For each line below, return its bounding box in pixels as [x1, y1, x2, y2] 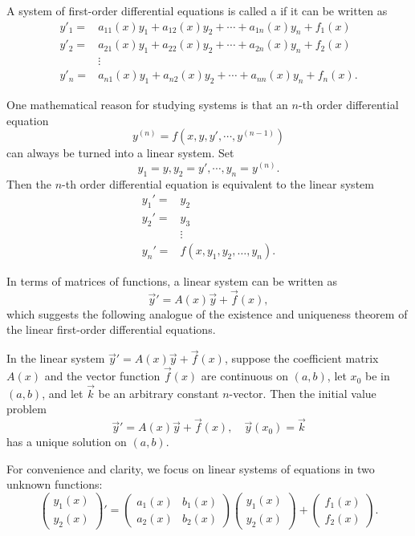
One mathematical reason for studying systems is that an [6, 96, 288, 113]
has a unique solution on [6, 433, 127, 450]
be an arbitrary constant [98, 384, 219, 401]
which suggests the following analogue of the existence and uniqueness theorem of [6, 305, 408, 322]
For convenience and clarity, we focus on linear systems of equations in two [6, 460, 375, 477]
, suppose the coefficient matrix [224, 350, 379, 367]
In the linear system [6, 350, 105, 367]
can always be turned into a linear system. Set [6, 144, 234, 161]
